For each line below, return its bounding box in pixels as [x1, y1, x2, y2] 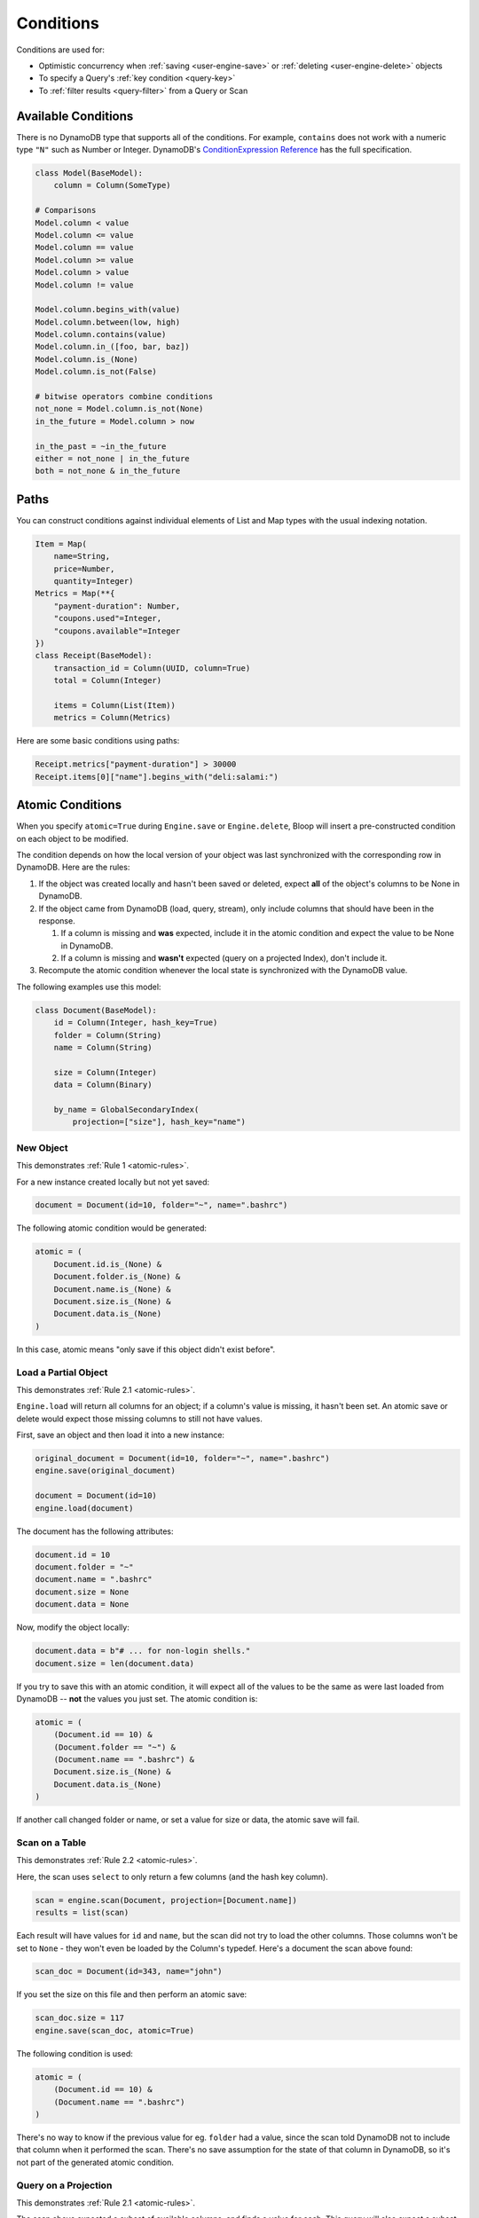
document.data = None [35, 1600, 130, 1609]
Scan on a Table [16, 1837, 87, 1849]
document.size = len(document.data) [35, 1658, 195, 1668]
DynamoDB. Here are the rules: [16, 861, 130, 873]
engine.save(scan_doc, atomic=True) [35, 2025, 195, 2035]
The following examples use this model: [16, 981, 161, 992]
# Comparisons [35, 205, 97, 216]
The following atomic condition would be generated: [16, 1223, 208, 1233]
